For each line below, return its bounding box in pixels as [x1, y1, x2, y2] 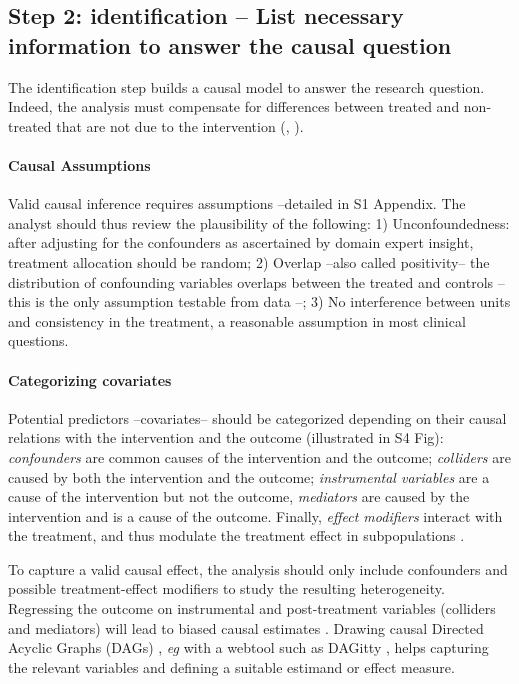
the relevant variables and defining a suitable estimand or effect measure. [8, 656, 455, 677]
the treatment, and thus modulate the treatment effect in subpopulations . [8, 525, 465, 546]
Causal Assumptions [8, 154, 151, 175]
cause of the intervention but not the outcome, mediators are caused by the [8, 486, 470, 507]
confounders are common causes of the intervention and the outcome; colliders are [8, 446, 511, 467]
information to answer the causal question [8, 29, 452, 60]
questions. [8, 330, 69, 351]
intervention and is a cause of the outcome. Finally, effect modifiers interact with [8, 505, 503, 526]
